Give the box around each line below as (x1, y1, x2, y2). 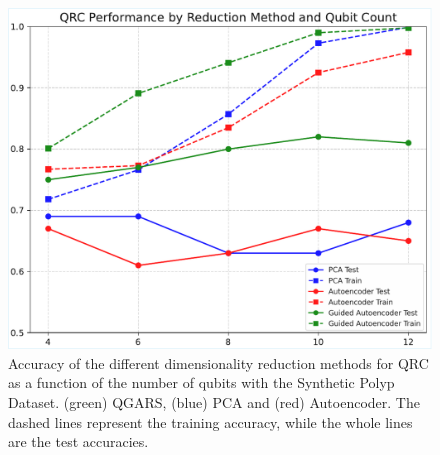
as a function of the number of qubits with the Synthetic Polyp (8, 372, 395, 393)
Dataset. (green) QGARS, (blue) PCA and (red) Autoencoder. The (8, 391, 420, 412)
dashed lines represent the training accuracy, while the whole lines (8, 411, 413, 432)
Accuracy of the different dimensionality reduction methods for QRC (8, 352, 429, 373)
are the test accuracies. (8, 431, 149, 452)
